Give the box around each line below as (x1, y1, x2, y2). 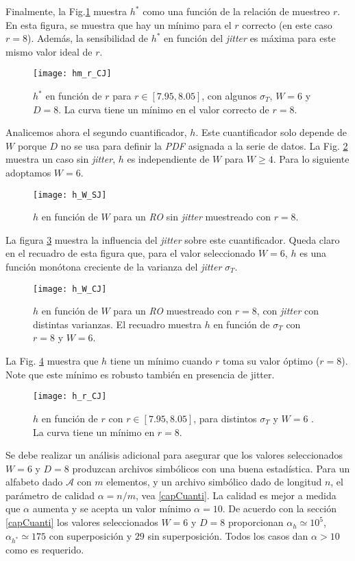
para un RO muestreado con (113, 304, 232, 318)
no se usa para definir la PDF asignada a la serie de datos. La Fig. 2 (60, 138, 348, 152)
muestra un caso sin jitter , (5, 152, 116, 166)
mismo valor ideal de (5, 44, 93, 58)
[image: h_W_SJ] (33, 190, 107, 200)
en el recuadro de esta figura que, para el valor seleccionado (5, 246, 256, 260)
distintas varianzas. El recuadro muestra (33, 317, 202, 331)
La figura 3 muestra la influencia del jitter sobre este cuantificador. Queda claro (5, 232, 340, 247)
